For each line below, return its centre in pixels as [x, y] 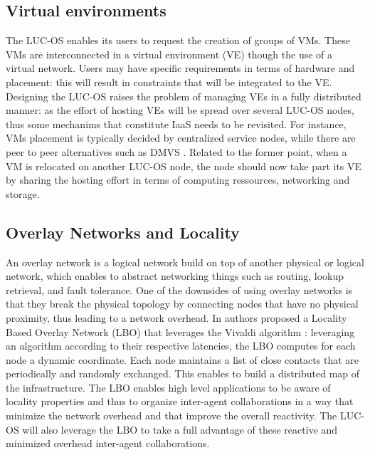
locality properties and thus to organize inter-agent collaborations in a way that [180, 401]
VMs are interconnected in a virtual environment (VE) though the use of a [169, 54]
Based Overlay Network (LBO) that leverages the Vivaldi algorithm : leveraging [180, 331]
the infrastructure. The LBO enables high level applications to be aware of [168, 387]
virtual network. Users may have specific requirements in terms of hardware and [180, 68]
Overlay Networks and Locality [123, 232]
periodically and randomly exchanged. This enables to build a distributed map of [183, 373]
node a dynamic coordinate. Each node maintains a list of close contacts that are [183, 359]
